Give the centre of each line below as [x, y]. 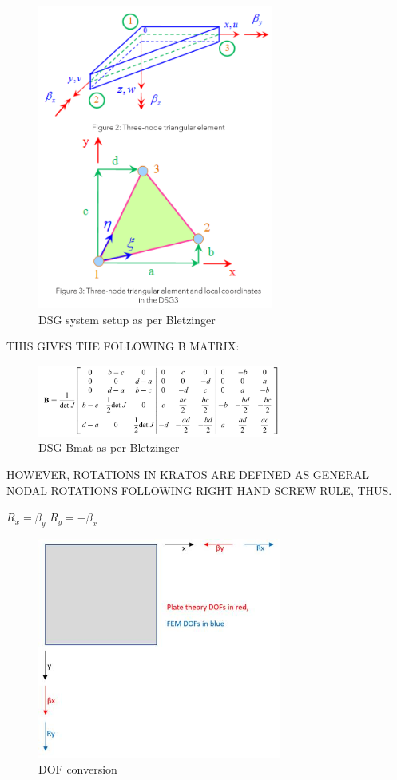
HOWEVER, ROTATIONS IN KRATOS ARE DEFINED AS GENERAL [188, 475]
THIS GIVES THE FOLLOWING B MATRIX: [123, 346]
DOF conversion [78, 768]
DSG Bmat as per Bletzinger [109, 447]
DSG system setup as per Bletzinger [127, 319]
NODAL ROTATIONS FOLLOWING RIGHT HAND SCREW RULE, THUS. [199, 490]
